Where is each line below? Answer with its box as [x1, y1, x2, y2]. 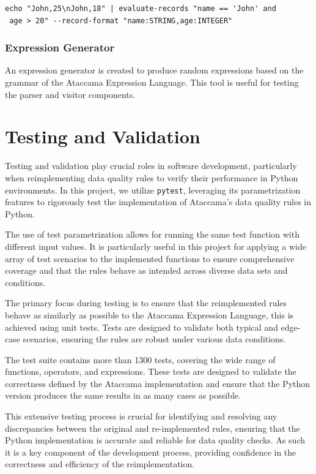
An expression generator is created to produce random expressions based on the [5, 64, 304, 77]
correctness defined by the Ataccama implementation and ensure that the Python [5, 377, 310, 389]
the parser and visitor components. [5, 88, 136, 100]
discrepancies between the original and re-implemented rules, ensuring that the [5, 421, 300, 434]
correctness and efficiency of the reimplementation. [5, 457, 195, 470]
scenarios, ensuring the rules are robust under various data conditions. [23, 333, 286, 345]
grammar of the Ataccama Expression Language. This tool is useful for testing [5, 76, 299, 88]
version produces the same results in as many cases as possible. [5, 389, 241, 402]
